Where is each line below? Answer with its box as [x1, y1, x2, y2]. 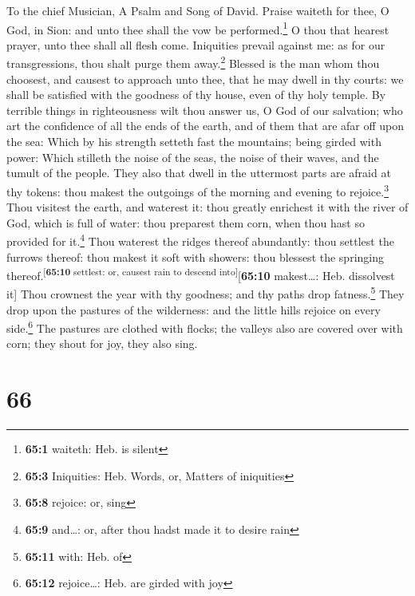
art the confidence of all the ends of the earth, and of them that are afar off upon [6, 117, 405, 134]
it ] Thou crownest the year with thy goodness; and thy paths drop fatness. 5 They [6, 283, 405, 302]
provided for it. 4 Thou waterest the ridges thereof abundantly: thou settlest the [6, 231, 394, 249]
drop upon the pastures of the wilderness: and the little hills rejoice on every [6, 301, 381, 318]
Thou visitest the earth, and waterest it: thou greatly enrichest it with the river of [6, 199, 409, 215]
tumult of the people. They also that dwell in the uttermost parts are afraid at [6, 164, 391, 181]
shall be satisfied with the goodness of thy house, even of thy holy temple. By [6, 86, 386, 103]
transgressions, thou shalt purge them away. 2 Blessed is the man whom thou [6, 53, 380, 72]
